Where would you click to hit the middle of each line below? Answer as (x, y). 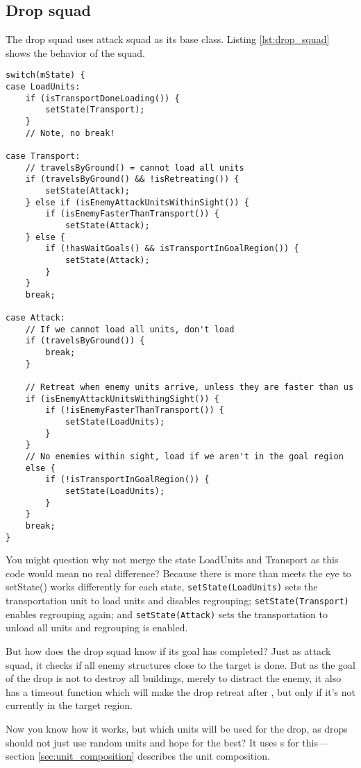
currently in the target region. (69, 705)
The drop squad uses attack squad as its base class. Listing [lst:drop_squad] (168, 39)
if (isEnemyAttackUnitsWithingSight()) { (122, 399)
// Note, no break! (70, 133)
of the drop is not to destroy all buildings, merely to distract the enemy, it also (174, 678)
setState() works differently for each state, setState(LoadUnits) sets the (162, 587)
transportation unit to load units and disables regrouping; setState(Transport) (177, 600)
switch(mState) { (45, 75)
